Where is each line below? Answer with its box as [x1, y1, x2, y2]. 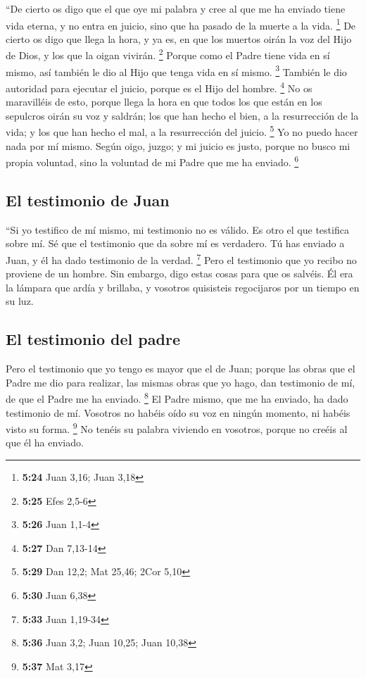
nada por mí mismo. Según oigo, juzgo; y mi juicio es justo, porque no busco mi [6, 138, 351, 153]
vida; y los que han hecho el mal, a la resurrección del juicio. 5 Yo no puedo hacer [6, 123, 358, 139]
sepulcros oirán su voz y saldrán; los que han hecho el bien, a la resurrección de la [6, 108, 359, 123]
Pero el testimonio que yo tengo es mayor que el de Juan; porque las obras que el [6, 361, 355, 376]
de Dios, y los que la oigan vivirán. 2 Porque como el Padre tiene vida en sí [6, 46, 330, 63]
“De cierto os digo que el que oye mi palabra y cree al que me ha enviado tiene [6, 1, 346, 15]
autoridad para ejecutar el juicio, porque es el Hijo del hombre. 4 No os [6, 78, 313, 95]
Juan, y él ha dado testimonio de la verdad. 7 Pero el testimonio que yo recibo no [6, 250, 357, 267]
